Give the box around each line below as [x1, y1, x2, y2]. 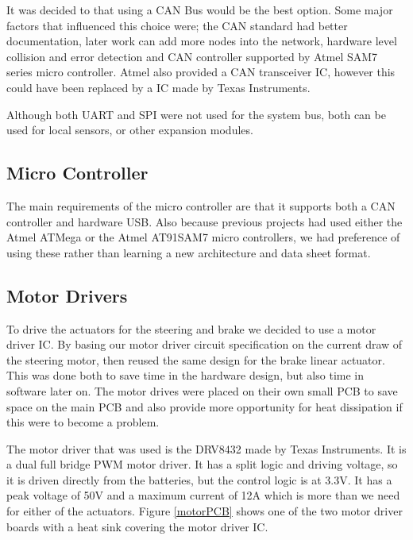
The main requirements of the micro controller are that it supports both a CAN [6, 197, 396, 214]
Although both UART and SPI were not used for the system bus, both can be [6, 106, 386, 122]
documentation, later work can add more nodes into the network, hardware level [6, 33, 397, 49]
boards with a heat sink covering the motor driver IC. [6, 518, 268, 534]
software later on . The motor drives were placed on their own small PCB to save [6, 382, 398, 399]
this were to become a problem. [6, 414, 160, 430]
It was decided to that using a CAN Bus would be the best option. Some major [6, 2, 393, 17]
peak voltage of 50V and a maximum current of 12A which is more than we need [6, 487, 400, 503]
